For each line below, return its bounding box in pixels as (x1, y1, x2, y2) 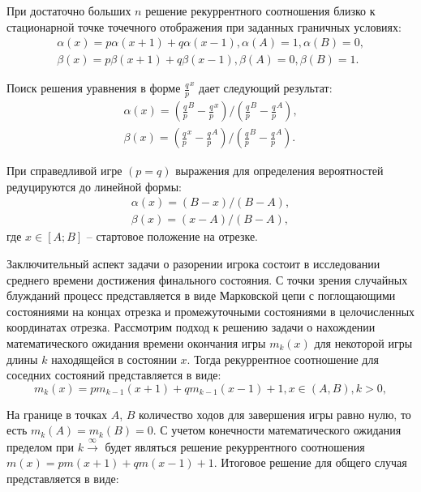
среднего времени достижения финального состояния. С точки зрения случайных (6, 271, 408, 288)
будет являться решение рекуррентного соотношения (105, 438, 365, 455)
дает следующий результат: (199, 79, 333, 96)
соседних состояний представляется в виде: (6, 366, 221, 383)
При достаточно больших (6, 2, 131, 19)
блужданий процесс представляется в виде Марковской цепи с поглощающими (6, 287, 396, 304)
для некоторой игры (314, 334, 413, 351)
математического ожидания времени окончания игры (6, 334, 266, 351)
